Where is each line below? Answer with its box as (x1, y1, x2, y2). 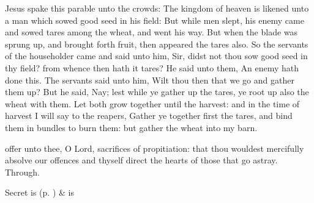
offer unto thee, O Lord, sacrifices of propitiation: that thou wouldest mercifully (5, 141, 304, 154)
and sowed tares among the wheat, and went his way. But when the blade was (5, 26, 298, 38)
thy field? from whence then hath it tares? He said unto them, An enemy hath (5, 61, 299, 74)
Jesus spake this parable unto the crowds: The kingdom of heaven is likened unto (5, 2, 309, 14)
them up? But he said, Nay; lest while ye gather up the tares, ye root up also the (5, 85, 309, 98)
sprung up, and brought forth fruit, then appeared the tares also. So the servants (5, 37, 308, 50)
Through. (5, 165, 40, 178)
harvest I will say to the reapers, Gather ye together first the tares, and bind (5, 109, 293, 122)
